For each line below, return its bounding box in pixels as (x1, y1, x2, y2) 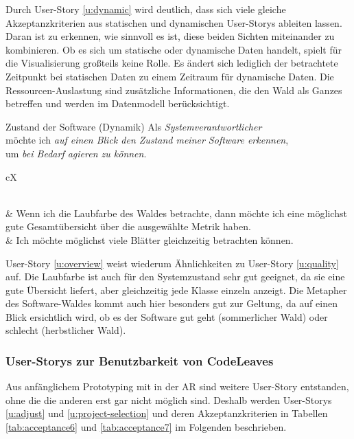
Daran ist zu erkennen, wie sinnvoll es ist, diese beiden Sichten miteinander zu (5, 29, 335, 43)
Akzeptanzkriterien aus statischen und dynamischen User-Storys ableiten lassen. (5, 15, 342, 30)
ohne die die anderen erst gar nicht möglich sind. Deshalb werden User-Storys (5, 392, 332, 407)
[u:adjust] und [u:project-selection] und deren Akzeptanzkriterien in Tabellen (5, 406, 328, 420)
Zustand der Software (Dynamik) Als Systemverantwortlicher (5, 119, 262, 133)
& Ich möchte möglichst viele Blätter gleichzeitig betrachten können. (5, 232, 294, 247)
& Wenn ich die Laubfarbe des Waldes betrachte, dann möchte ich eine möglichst (5, 205, 347, 220)
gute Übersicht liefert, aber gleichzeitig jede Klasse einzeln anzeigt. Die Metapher (5, 282, 347, 297)
